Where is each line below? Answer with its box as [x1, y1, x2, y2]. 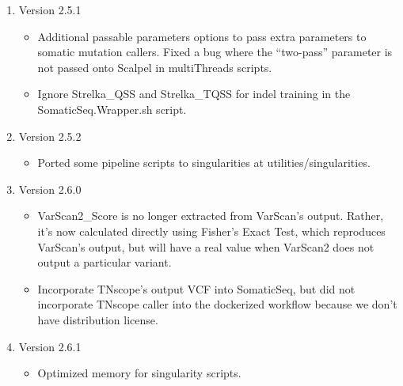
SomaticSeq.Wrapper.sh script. [37, 100, 187, 117]
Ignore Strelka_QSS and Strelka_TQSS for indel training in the [37, 85, 351, 102]
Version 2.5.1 [18, 2, 82, 17]
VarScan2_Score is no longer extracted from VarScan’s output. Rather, [37, 207, 384, 224]
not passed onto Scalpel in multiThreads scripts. [37, 59, 272, 75]
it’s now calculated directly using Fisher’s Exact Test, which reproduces [37, 222, 386, 239]
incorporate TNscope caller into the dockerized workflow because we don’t [37, 296, 397, 312]
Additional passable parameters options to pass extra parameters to [37, 28, 367, 44]
